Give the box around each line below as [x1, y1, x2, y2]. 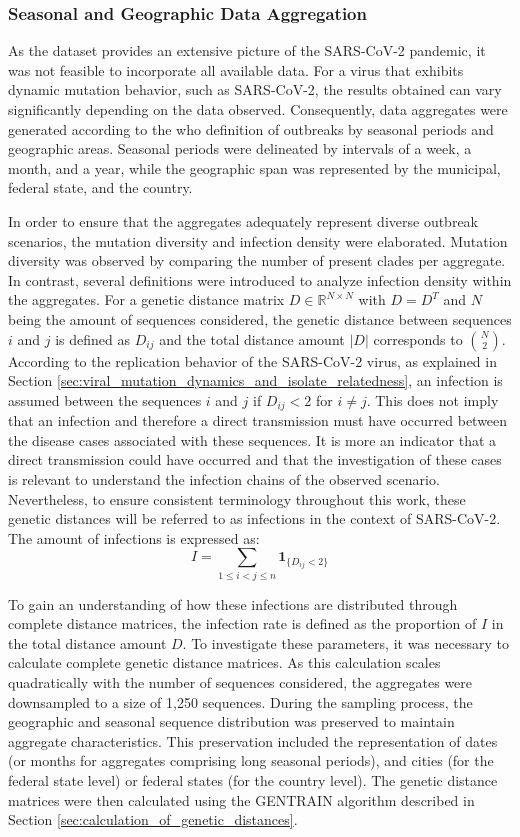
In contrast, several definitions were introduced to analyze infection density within [8, 269, 512, 290]
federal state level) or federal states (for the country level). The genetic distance [8, 770, 498, 790]
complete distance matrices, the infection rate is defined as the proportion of [8, 613, 477, 634]
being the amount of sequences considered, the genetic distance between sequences [8, 308, 512, 329]
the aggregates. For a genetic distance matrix [8, 289, 285, 310]
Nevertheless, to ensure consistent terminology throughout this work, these [8, 488, 466, 509]
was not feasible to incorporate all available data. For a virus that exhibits [8, 59, 464, 80]
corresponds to [373, 328, 463, 349]
